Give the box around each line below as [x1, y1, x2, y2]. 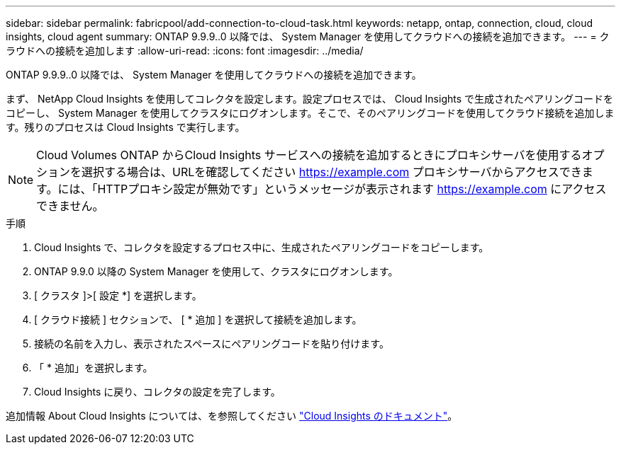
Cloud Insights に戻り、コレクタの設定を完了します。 [34, 386, 281, 398]
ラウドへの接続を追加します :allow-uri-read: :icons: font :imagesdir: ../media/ [6, 45, 364, 57]
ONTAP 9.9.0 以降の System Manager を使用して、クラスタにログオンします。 [34, 265, 398, 277]
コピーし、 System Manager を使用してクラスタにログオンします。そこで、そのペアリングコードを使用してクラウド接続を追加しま [6, 107, 615, 119]
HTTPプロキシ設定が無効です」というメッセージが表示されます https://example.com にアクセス [97, 182, 607, 196]
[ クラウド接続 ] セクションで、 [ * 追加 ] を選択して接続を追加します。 [34, 313, 362, 325]
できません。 [36, 199, 104, 213]
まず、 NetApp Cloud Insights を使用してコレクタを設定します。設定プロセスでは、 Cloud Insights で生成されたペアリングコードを [6, 93, 614, 105]
